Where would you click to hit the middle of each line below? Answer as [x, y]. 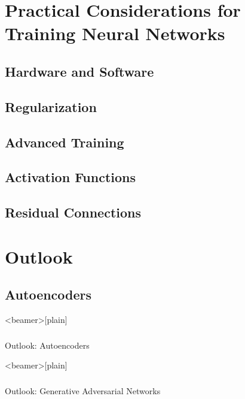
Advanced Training [65, 142]
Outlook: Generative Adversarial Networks [83, 390]
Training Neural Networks [115, 33]
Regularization [51, 106]
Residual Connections [73, 212]
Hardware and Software [79, 71]
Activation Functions [71, 177]
